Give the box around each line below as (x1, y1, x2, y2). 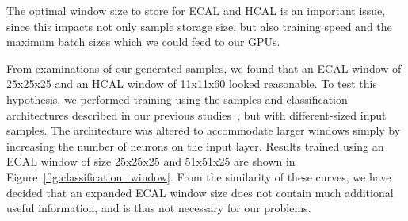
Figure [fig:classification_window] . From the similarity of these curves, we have (6, 168, 391, 185)
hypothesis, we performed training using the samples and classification (6, 90, 348, 107)
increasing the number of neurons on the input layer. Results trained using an (6, 137, 384, 154)
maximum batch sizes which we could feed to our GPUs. (6, 33, 280, 50)
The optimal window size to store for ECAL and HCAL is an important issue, (6, 2, 386, 18)
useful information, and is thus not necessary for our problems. (6, 200, 311, 216)
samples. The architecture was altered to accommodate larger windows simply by (6, 122, 401, 139)
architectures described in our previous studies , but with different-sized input (6, 106, 387, 123)
